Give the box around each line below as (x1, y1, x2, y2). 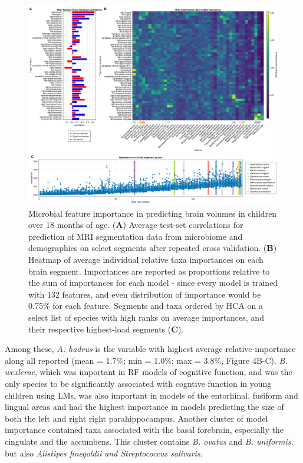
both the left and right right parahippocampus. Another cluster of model (5, 412, 268, 424)
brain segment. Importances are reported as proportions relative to (28, 265, 270, 277)
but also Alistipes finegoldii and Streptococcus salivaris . (5, 446, 203, 459)
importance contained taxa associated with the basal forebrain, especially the (5, 423, 284, 436)
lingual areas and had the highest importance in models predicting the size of (5, 400, 284, 413)
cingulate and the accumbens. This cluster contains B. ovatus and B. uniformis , (5, 435, 294, 447)
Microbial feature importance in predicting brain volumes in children (28, 207, 277, 219)
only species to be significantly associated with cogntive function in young (5, 377, 272, 390)
